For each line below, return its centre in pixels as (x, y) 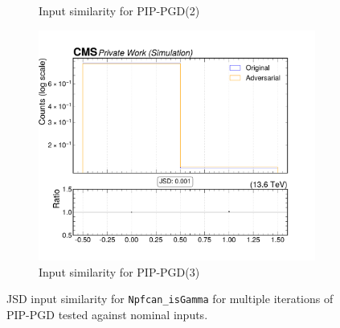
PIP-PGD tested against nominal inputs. (107, 314)
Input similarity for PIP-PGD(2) (119, 10)
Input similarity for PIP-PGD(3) (119, 271)
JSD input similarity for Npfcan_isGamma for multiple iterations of (170, 299)
